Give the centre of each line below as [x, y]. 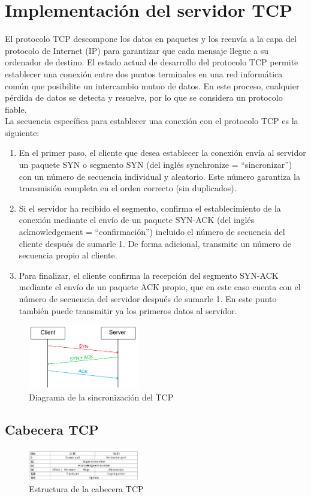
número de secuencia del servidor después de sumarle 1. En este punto [148, 299]
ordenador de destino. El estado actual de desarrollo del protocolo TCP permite [152, 62]
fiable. [16, 109]
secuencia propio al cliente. [68, 255]
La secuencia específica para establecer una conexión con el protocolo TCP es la [152, 121]
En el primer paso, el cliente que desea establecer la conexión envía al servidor [162, 153]
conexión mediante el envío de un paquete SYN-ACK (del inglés [137, 220]
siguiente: [22, 132]
